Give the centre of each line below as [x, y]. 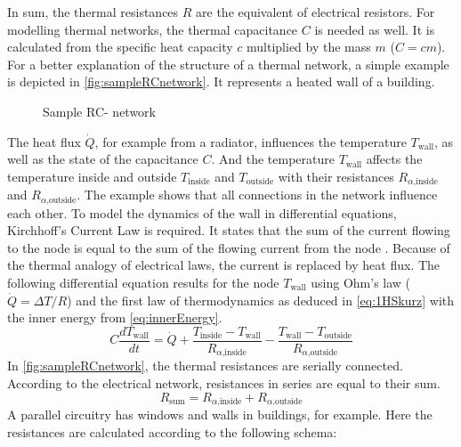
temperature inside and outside [92, 176]
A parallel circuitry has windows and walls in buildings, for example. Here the [220, 414]
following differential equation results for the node [143, 283]
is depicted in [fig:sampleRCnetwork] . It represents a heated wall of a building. [221, 81]
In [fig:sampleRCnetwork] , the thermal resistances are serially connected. [205, 366]
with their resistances [336, 176]
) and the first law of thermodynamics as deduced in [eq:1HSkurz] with [261, 300]
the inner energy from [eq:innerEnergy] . [115, 317]
